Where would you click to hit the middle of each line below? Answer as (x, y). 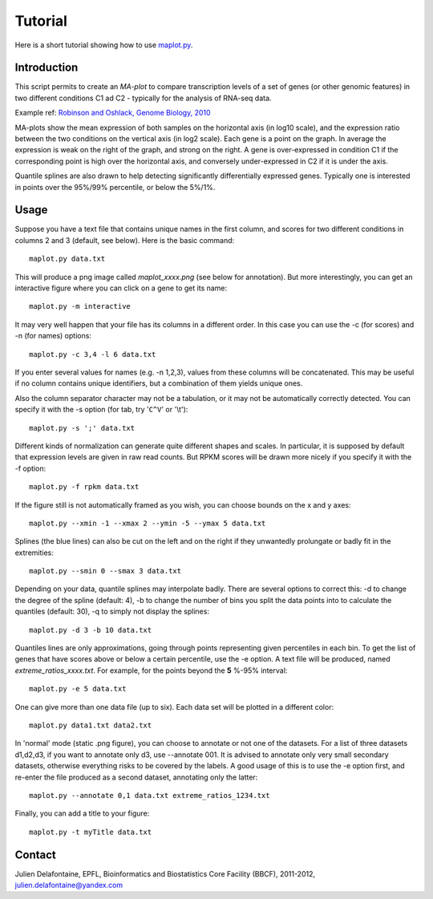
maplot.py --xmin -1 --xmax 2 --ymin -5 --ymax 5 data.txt (148, 523)
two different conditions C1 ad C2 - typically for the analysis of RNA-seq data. (143, 98)
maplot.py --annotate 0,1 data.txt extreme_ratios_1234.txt (150, 795)
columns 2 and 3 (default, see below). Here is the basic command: (125, 240)
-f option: (30, 468)
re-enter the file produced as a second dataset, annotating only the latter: (136, 777)
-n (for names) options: (53, 336)
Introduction (47, 68)
